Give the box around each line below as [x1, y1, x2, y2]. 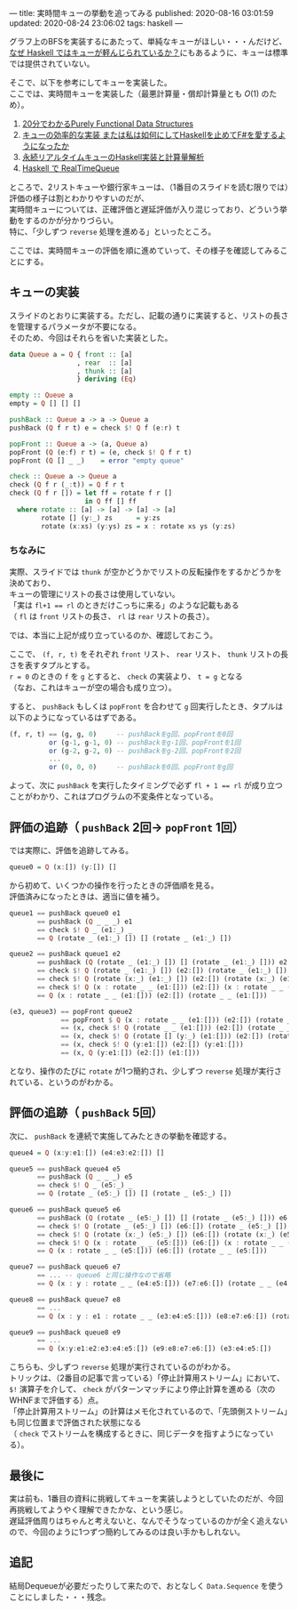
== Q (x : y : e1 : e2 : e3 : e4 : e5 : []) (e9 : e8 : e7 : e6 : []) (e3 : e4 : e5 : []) [36, 1344, 272, 1354]
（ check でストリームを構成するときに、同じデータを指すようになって [9, 1429, 266, 1439]
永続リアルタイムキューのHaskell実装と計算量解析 [21, 152, 205, 162]
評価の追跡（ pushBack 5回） [9, 1106, 163, 1121]
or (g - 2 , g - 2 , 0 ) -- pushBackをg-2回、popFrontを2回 [48, 746, 241, 755]
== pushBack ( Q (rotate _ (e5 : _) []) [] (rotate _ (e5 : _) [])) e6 [36, 1213, 288, 1222]
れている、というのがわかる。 [9, 1076, 118, 1087]
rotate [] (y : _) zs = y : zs [41, 513, 161, 522]
